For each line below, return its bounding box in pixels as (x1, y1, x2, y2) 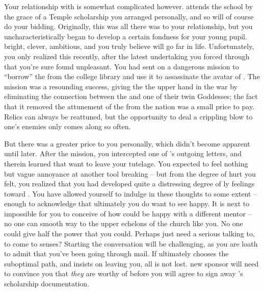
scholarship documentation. (4, 278, 90, 289)
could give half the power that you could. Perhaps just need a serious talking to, (4, 228, 255, 239)
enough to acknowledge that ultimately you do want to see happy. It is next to (4, 198, 250, 209)
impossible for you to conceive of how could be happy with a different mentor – (4, 208, 252, 218)
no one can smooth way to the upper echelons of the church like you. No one (4, 218, 243, 229)
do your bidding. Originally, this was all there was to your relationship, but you (4, 21, 253, 32)
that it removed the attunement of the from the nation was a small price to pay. (4, 101, 255, 111)
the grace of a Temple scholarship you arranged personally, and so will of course (4, 11, 254, 21)
